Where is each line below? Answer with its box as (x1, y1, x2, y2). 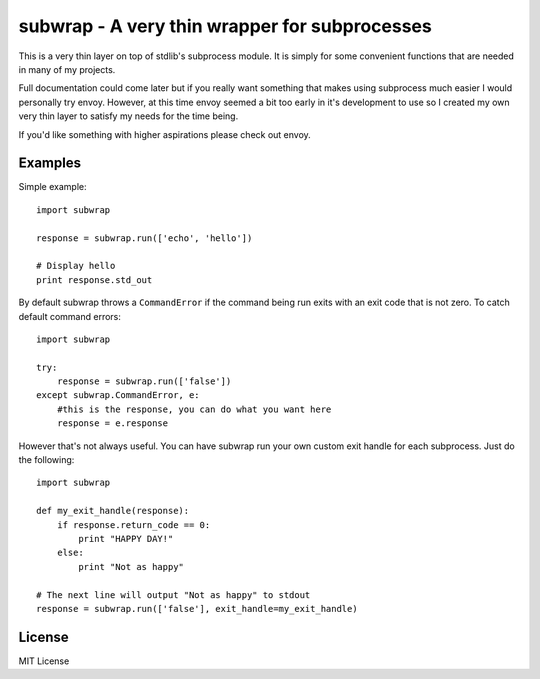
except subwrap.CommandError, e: (36, 390, 200, 401)
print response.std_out (36, 274, 153, 285)
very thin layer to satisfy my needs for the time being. (18, 110, 239, 122)
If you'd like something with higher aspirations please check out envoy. (18, 128, 312, 140)
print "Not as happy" (78, 561, 185, 572)
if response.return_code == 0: (56, 519, 211, 530)
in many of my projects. (18, 63, 116, 75)
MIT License (18, 655, 70, 667)
